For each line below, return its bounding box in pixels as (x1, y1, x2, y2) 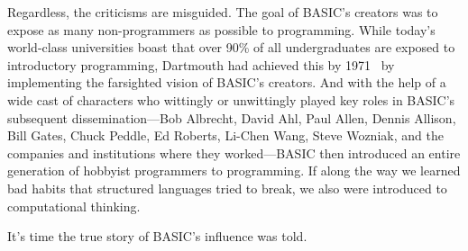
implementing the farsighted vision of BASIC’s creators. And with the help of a (7, 73, 446, 92)
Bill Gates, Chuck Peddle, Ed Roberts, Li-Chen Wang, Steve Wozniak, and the (7, 126, 444, 145)
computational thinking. (7, 196, 141, 215)
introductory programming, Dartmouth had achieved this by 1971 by (7, 55, 395, 74)
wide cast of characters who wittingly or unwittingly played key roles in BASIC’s (7, 90, 455, 109)
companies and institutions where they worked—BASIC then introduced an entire (7, 143, 461, 162)
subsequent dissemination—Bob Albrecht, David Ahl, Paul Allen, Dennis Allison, (7, 108, 456, 127)
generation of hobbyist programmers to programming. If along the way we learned (7, 161, 461, 180)
